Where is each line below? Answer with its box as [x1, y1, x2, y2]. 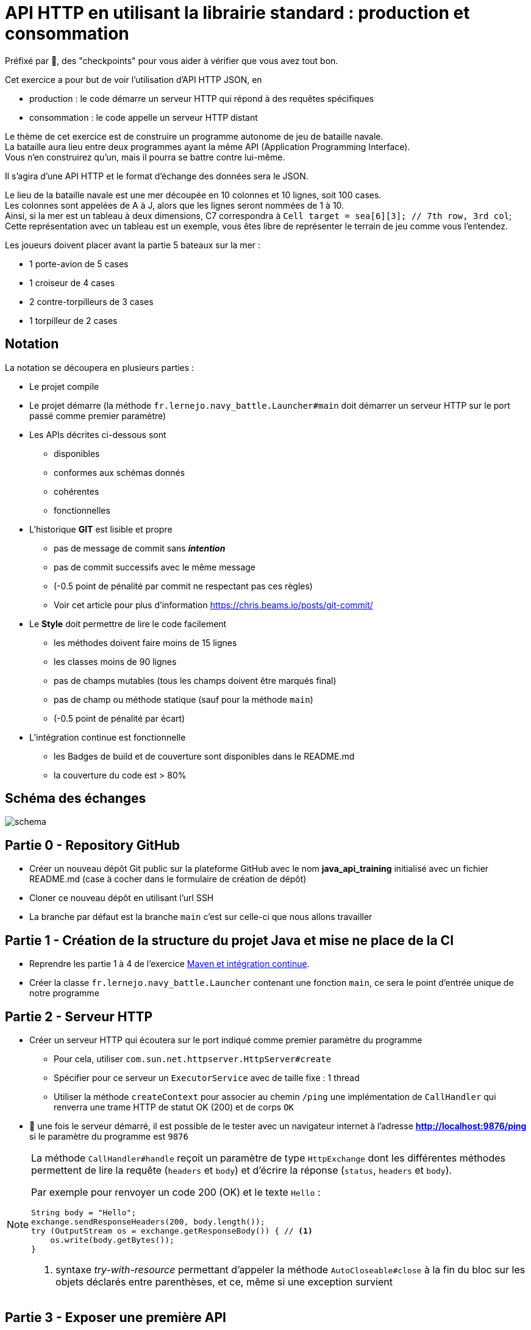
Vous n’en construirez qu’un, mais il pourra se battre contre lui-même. [5, 151, 285, 162]
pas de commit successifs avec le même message [54, 561, 256, 572]
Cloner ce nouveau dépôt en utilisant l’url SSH [29, 893, 214, 904]
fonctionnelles [54, 505, 110, 516]
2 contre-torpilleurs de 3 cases [29, 296, 154, 307]
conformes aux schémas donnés [54, 467, 185, 478]
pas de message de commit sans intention [54, 542, 226, 553]
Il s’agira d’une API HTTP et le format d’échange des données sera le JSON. [5, 170, 308, 181]
